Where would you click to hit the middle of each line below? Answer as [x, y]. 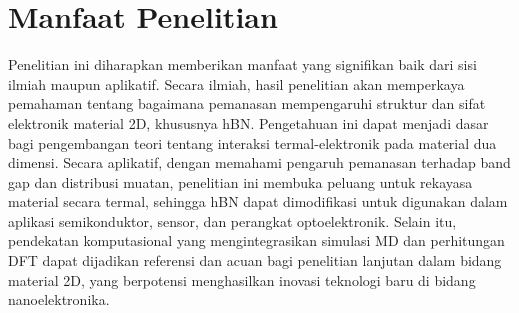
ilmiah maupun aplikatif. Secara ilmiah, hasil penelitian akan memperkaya [236, 83]
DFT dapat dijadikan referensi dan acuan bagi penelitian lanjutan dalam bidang [255, 260]
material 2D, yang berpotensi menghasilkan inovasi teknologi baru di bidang [242, 279]
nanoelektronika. [59, 299]
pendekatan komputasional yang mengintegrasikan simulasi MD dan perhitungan [256, 240]
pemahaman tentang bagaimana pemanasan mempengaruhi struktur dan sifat [247, 103]
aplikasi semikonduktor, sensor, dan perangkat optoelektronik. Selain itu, [232, 220]
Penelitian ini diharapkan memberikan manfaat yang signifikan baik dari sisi [242, 64]
